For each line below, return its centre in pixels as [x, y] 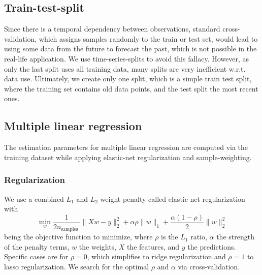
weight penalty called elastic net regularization [173, 198]
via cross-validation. [209, 267]
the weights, [97, 246]
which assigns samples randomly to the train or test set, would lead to [148, 38]
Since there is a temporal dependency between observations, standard [112, 29]
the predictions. [212, 246]
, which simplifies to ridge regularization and [156, 256]
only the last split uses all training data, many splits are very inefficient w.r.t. [125, 68]
